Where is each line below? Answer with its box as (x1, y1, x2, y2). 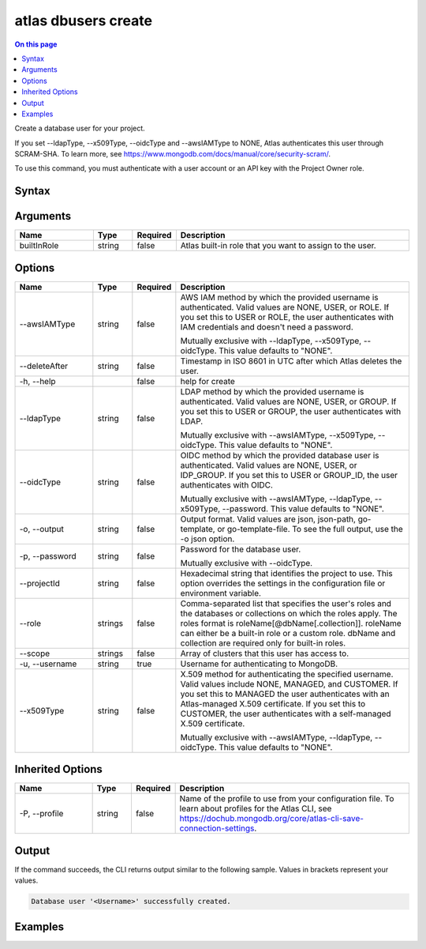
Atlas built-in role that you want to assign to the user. (180, 240, 376, 251)
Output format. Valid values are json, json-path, (180, 514, 357, 525)
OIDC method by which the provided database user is (180, 450, 379, 461)
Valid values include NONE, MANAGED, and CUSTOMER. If (180, 678, 398, 689)
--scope (19, 648, 50, 659)
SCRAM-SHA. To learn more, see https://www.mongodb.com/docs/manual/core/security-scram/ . (14, 149, 331, 159)
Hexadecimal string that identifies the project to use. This (180, 567, 394, 578)
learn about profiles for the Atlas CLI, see (179, 803, 332, 814)
